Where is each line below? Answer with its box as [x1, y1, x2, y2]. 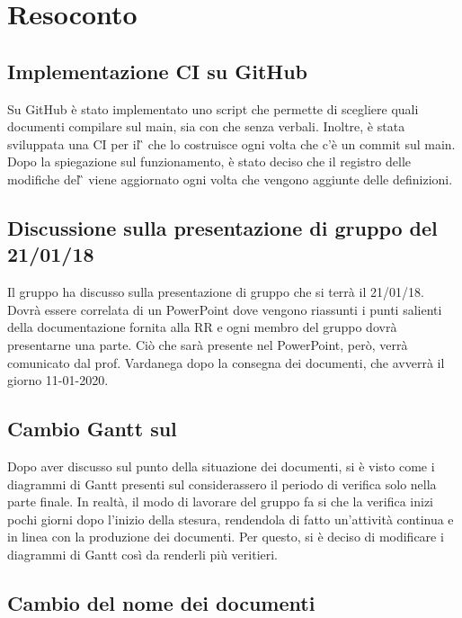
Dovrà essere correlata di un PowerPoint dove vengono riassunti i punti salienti [7, 300, 442, 318]
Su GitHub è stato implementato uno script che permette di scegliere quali [7, 99, 419, 118]
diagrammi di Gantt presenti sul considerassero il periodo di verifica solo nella [7, 474, 437, 493]
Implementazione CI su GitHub [7, 57, 308, 85]
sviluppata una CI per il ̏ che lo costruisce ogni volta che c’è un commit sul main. [7, 134, 456, 153]
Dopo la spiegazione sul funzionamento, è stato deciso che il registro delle [7, 152, 412, 171]
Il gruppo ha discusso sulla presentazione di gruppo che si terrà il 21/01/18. [7, 282, 424, 301]
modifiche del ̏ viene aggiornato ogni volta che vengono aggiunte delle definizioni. [7, 169, 453, 188]
